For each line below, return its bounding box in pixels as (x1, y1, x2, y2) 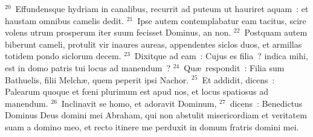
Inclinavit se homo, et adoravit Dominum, (61, 97, 217, 109)
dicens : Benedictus (230, 97, 303, 109)
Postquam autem (244, 26, 308, 39)
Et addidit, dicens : (202, 73, 275, 86)
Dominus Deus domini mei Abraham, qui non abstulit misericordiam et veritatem (5, 109, 307, 121)
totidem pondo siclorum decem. (5, 49, 121, 62)
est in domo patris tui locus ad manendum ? (5, 61, 171, 74)
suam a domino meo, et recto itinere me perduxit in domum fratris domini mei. (5, 120, 299, 133)
